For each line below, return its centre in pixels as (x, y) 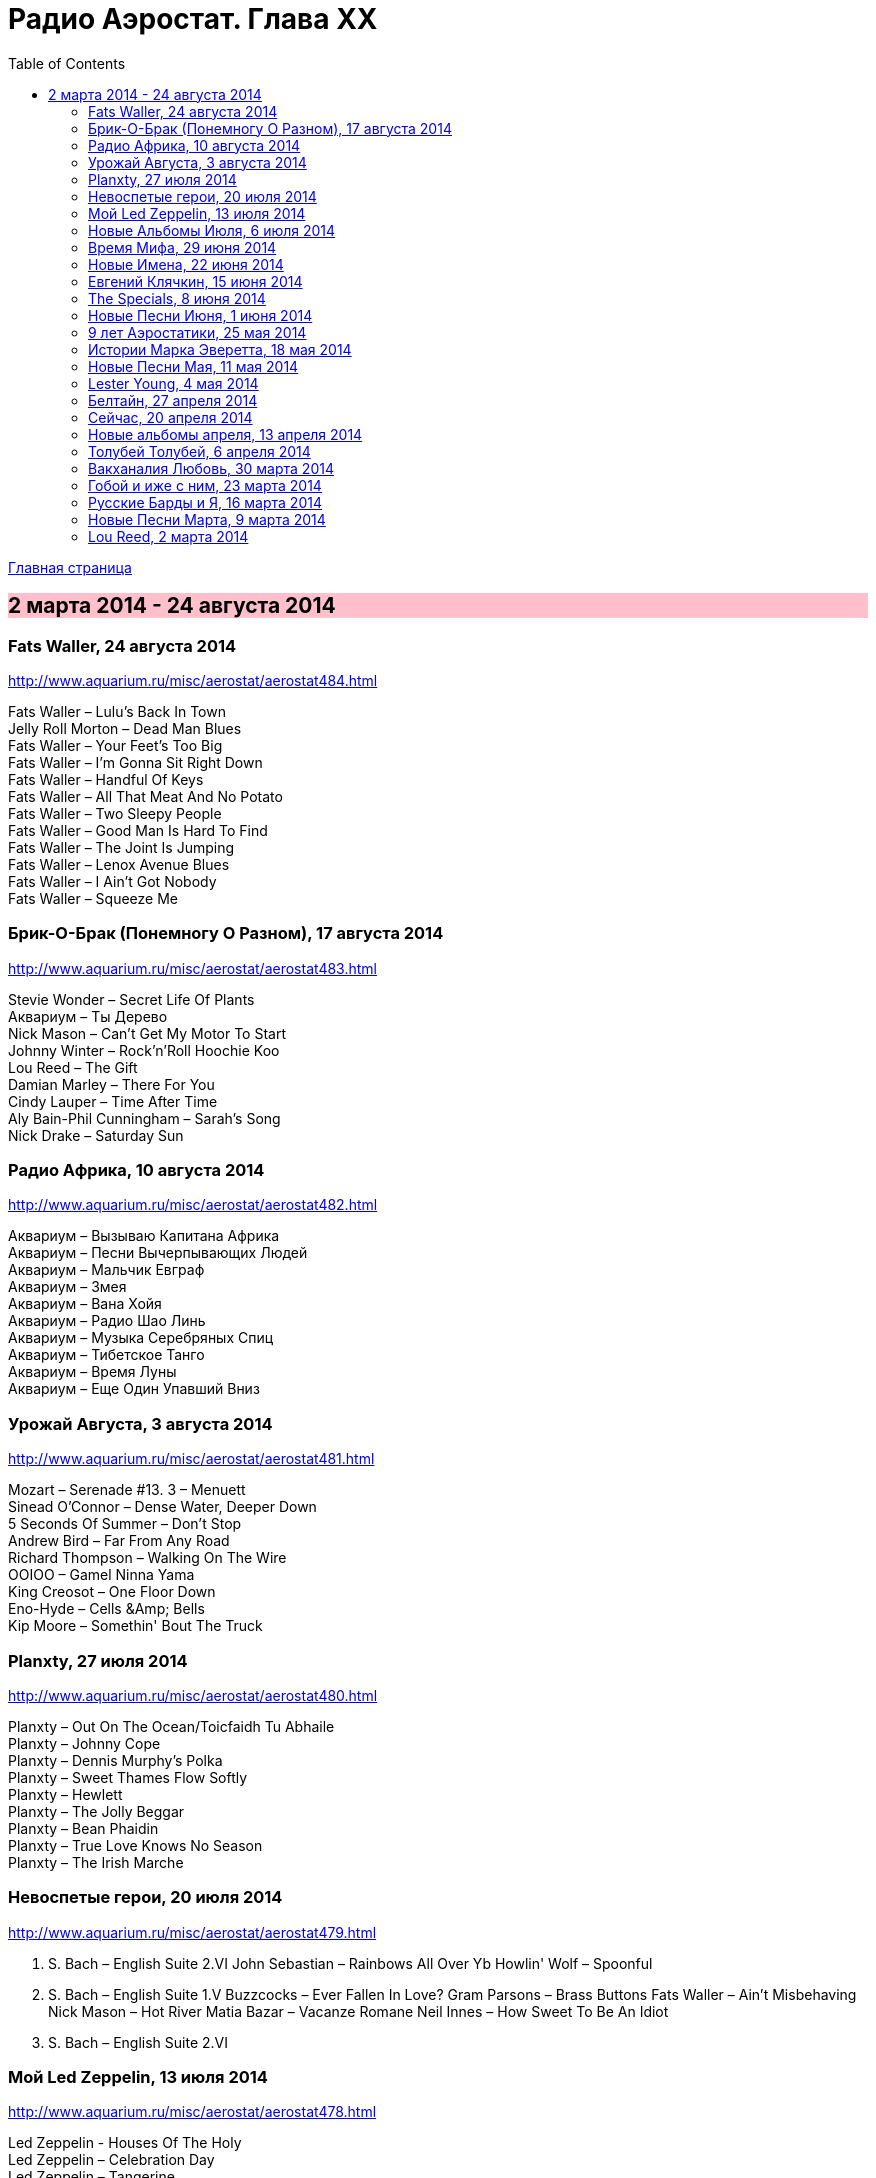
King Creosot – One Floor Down (112, 1592)
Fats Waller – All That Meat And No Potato (145, 796)
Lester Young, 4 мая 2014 (173, 383)
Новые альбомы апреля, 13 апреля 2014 (225, 434)
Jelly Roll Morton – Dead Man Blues (125, 728)
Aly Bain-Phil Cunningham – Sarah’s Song (144, 1118)
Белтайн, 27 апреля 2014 (173, 400)
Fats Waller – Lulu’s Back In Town (117, 711)
